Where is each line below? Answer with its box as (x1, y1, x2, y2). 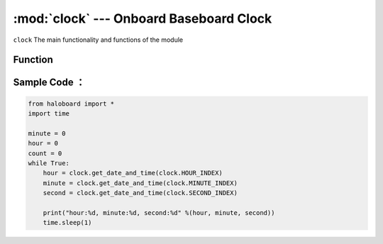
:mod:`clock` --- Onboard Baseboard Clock (13, 11, 272, 26)
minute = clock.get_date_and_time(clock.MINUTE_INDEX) (43, 179, 238, 187)
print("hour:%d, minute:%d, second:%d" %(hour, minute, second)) (43, 209, 275, 216)
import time (28, 109, 70, 117)
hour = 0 (28, 139, 59, 148)
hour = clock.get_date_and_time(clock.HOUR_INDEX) (43, 169, 223, 177)
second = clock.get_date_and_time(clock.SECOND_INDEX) (43, 189, 238, 197)
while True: (28, 159, 70, 167)
